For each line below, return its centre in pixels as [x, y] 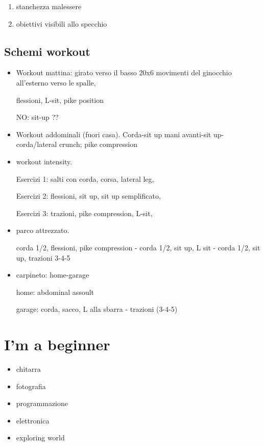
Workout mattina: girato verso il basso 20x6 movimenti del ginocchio [124, 72]
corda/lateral [37, 144]
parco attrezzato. [43, 230]
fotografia [31, 386]
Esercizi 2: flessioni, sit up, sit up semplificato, [88, 196]
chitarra [28, 369]
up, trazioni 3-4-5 [43, 257]
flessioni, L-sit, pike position [60, 100]
